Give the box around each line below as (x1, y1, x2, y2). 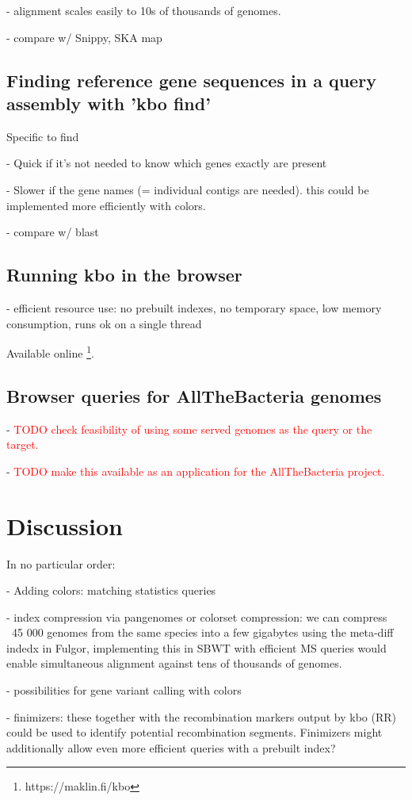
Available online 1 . (6, 343, 94, 361)
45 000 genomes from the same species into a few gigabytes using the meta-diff (11, 624, 394, 641)
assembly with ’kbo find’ (6, 90, 211, 115)
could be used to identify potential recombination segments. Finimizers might (6, 724, 383, 741)
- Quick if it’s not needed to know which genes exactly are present (6, 155, 327, 171)
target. (6, 436, 39, 453)
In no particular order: (6, 555, 116, 572)
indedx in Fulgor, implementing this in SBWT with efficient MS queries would (6, 639, 387, 656)
